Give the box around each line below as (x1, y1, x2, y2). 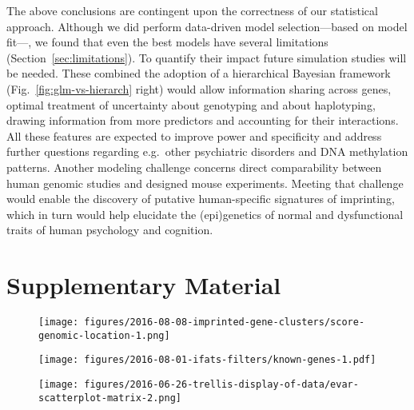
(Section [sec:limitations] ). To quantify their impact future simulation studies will (6, 49, 407, 66)
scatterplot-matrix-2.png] (38, 392, 181, 404)
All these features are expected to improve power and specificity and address (6, 127, 382, 144)
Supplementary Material (6, 269, 281, 301)
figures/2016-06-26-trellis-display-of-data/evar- (84, 379, 359, 390)
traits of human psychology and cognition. (6, 221, 213, 238)
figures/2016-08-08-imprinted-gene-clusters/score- (84, 316, 365, 328)
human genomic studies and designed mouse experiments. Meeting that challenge (6, 174, 404, 191)
